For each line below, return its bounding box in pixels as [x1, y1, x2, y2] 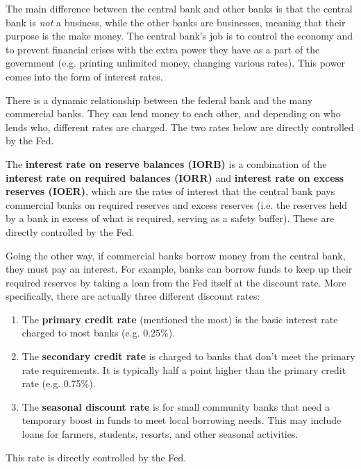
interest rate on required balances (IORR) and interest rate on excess [6, 170, 344, 185]
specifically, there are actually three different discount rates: [6, 289, 260, 303]
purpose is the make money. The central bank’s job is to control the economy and [6, 28, 353, 43]
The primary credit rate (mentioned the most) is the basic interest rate [22, 312, 338, 326]
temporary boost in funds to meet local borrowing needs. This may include [22, 413, 342, 427]
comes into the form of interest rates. [6, 69, 163, 83]
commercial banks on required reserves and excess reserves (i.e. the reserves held [6, 197, 348, 212]
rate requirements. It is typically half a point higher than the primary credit [22, 362, 346, 377]
